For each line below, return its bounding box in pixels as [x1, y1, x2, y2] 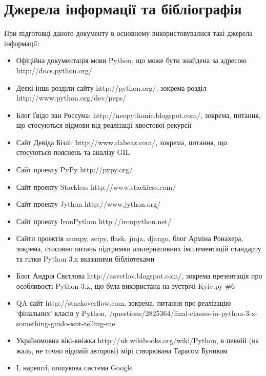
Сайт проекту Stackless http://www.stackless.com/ [16, 181, 176, 192]
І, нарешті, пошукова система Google [16, 362, 133, 373]
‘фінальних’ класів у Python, [16, 308, 107, 318]
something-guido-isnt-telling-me [16, 318, 115, 328]
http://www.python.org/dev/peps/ [16, 92, 127, 103]
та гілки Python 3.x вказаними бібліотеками [16, 253, 155, 264]
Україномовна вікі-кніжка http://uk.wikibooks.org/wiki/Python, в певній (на [16, 335, 259, 346]
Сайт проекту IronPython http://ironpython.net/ [16, 215, 171, 226]
